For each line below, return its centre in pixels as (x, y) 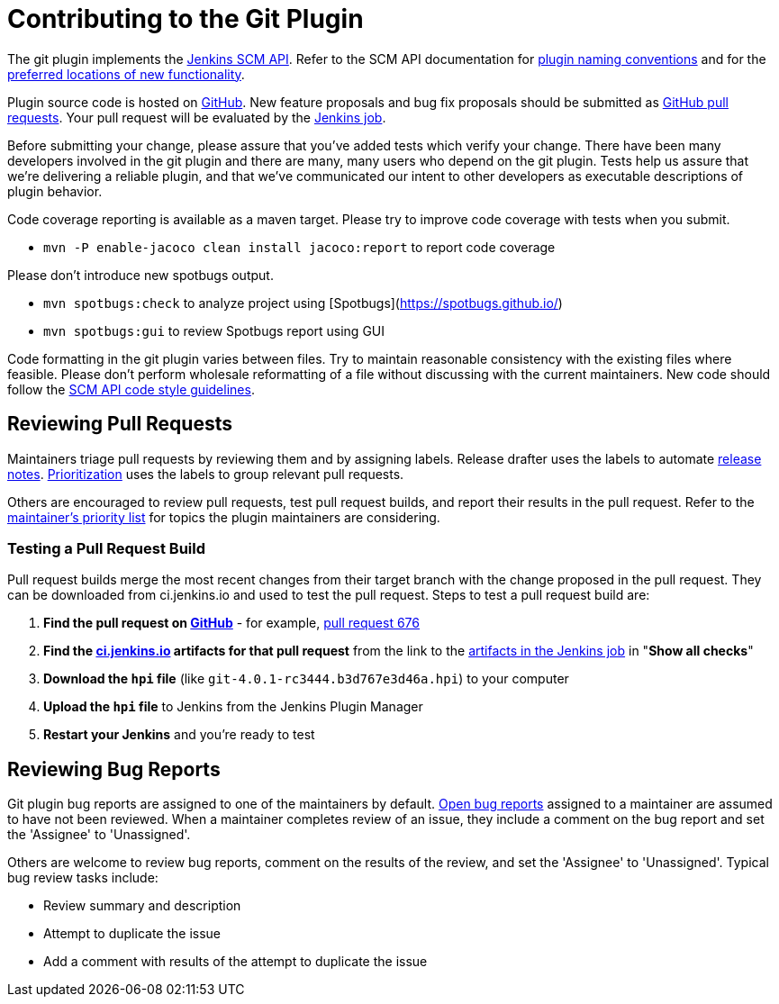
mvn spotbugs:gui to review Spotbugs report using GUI (214, 330)
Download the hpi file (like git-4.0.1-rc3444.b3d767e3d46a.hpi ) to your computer (306, 679)
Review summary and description (142, 906)
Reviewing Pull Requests (120, 424)
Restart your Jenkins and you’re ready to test (179, 735)
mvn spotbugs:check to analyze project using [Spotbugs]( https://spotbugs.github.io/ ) (303, 303)
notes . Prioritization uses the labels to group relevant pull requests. (206, 474)
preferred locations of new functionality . (126, 74)
